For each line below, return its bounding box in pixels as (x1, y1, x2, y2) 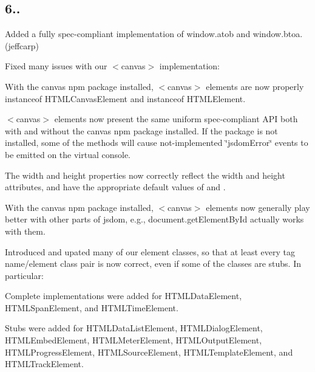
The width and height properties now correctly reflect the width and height (5, 168, 285, 181)
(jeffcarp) (5, 39, 39, 52)
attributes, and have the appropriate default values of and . (5, 181, 226, 193)
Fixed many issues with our (5, 60, 107, 72)
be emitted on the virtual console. (5, 148, 131, 160)
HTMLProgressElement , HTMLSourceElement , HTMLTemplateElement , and (5, 345, 293, 358)
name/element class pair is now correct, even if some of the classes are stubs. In (5, 257, 302, 270)
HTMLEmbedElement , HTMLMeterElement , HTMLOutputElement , (5, 334, 262, 346)
